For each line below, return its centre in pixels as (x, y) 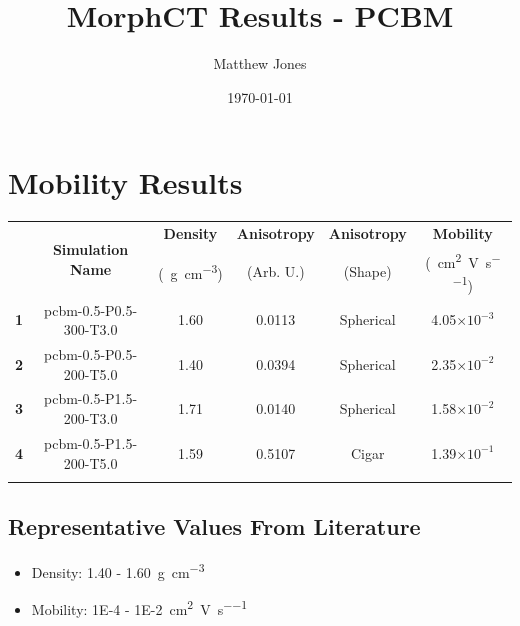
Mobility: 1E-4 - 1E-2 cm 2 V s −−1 (139, 607)
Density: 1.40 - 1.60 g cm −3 (118, 570)
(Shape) (367, 271)
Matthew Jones (260, 63)
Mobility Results (125, 182)
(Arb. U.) (275, 271)
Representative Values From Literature (214, 526)
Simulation (90, 249)
